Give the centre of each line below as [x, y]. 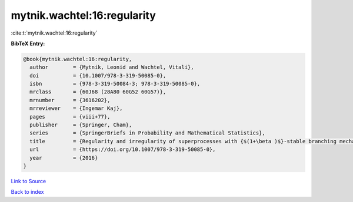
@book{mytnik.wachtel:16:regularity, [78, 59]
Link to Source [29, 181]
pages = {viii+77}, [70, 117]
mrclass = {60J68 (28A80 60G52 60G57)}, [98, 92]
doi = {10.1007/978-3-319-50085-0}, [98, 75]
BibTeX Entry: [28, 43]
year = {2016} [64, 158]
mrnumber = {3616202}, [70, 100]
